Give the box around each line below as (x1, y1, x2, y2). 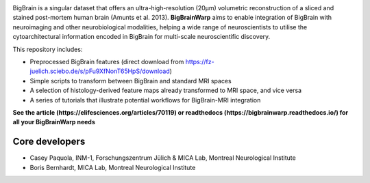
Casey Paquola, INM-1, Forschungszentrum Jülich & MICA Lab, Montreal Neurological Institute (29, 154, 296, 162)
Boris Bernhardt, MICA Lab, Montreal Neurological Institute (29, 163, 196, 171)
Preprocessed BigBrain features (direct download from (29, 57, 184, 66)
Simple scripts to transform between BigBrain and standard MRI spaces (29, 76, 232, 85)
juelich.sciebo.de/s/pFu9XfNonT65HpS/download (29, 67, 171, 75)
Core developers (12, 136, 86, 147)
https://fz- (185, 57, 215, 66)
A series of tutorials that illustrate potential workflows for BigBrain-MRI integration (29, 96, 261, 104)
